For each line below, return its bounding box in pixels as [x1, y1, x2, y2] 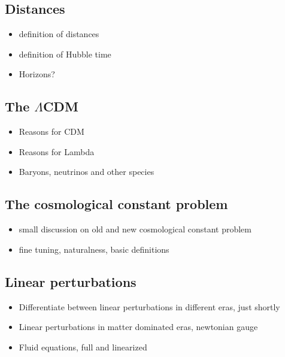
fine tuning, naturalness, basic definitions [19, 243, 169, 255]
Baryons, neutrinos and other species [19, 165, 154, 178]
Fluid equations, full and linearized [19, 340, 147, 353]
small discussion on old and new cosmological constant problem [19, 223, 252, 235]
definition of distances [19, 28, 99, 40]
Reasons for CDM [19, 125, 84, 138]
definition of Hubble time [19, 47, 111, 60]
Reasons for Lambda [19, 145, 95, 158]
